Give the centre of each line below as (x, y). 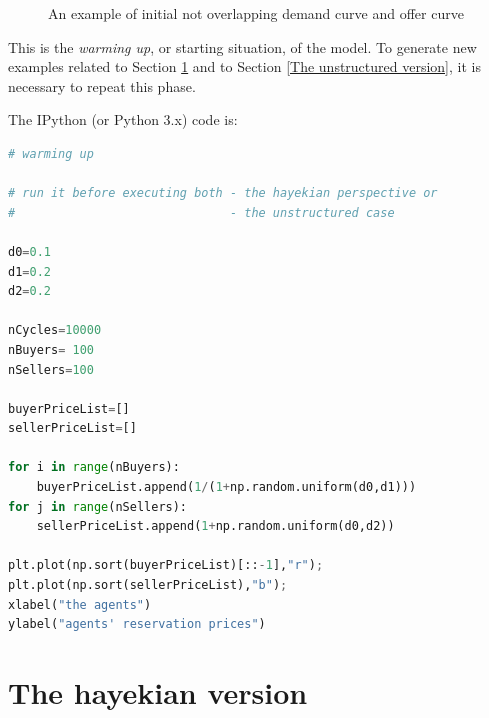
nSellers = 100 (51, 369)
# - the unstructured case (201, 212)
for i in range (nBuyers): (94, 467)
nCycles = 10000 (55, 330)
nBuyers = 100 (51, 349)
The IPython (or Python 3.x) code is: (123, 119)
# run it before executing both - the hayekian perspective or (223, 193)
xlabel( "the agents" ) (80, 604)
